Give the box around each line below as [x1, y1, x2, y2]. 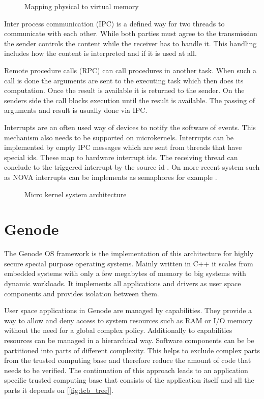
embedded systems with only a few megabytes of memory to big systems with [4, 268, 246, 279]
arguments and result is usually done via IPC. [4, 105, 148, 115]
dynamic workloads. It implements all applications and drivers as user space [4, 278, 241, 288]
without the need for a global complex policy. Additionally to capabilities [4, 325, 232, 335]
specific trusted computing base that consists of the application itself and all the [4, 375, 254, 385]
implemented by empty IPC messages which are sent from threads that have [4, 142, 242, 152]
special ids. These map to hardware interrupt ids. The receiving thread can [4, 151, 238, 162]
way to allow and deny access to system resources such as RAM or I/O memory [4, 315, 253, 325]
